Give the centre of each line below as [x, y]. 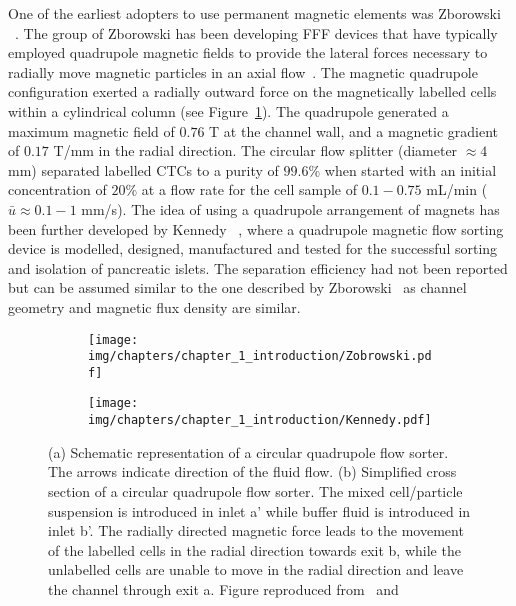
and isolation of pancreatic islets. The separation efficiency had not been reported [258, 267]
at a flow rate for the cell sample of [249, 189]
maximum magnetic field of [91, 130]
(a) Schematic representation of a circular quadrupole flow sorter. [248, 451]
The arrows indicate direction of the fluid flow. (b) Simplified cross [252, 471]
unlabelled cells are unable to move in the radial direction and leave [256, 569]
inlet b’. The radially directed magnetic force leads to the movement [256, 530]
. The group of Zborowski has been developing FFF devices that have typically [256, 32]
